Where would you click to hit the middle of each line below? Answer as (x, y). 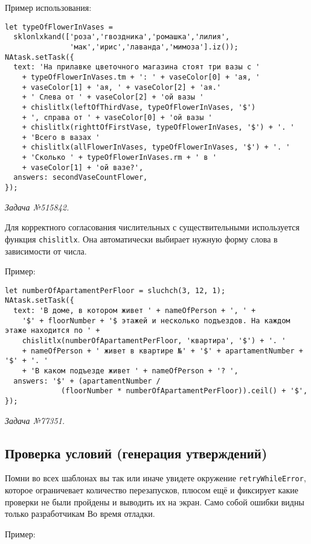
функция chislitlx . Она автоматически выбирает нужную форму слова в (141, 239)
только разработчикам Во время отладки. (80, 514)
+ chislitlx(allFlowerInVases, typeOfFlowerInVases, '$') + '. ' (156, 147)
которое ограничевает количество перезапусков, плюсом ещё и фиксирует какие (152, 490)
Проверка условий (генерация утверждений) (136, 453)
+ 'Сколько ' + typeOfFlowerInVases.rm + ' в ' (119, 158)
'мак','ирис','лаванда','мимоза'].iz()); (154, 47)
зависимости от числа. (46, 251)
